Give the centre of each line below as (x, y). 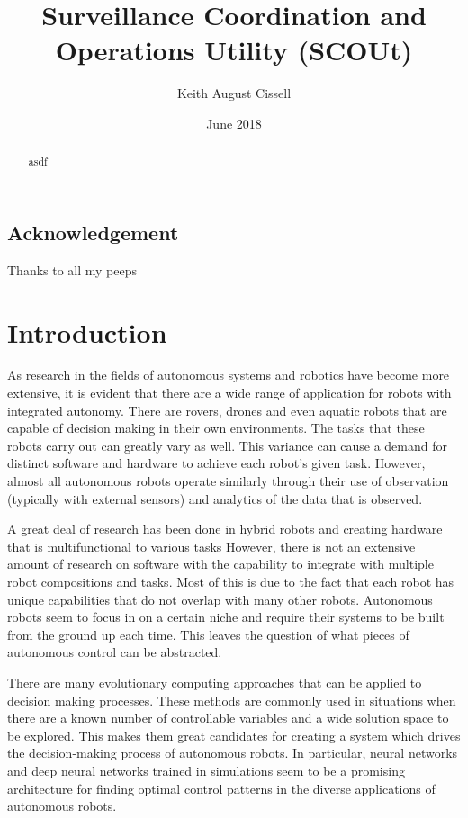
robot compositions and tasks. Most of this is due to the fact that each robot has (231, 582)
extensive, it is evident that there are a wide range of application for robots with (229, 393)
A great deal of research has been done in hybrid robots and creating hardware (225, 529)
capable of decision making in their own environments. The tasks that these (216, 428)
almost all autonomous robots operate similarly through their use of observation (228, 481)
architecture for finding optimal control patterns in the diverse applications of (221, 788)
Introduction (87, 332)
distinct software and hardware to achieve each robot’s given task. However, (216, 463)
